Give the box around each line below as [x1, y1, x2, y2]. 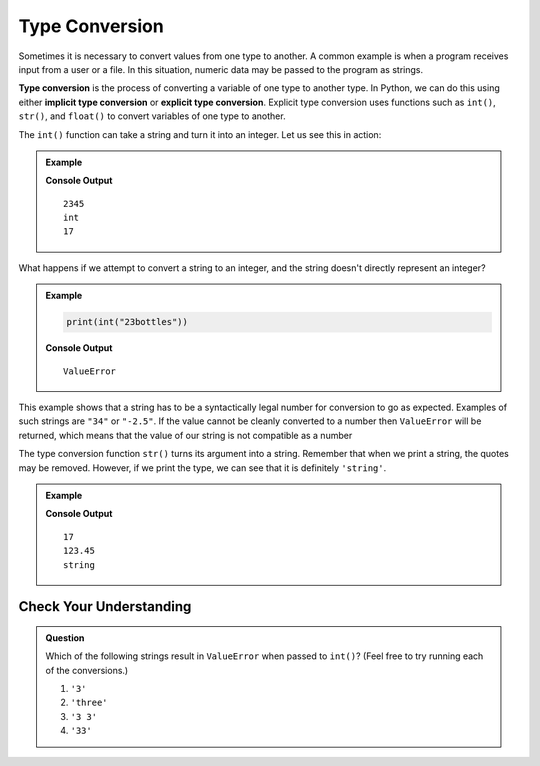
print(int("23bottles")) [66, 316, 189, 328]
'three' [70, 697, 109, 709]
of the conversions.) [45, 664, 129, 676]
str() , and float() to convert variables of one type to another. [18, 110, 286, 122]
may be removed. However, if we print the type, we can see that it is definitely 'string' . [18, 461, 387, 474]
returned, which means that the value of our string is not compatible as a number [18, 429, 353, 441]
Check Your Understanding [18, 598, 192, 615]
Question [45, 631, 85, 644]
